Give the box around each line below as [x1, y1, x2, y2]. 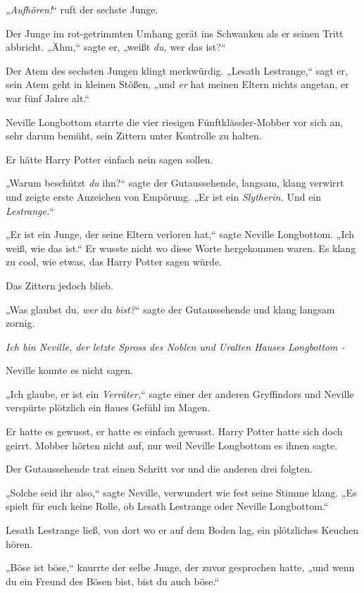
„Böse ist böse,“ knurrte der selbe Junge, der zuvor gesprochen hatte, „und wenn [6, 560, 355, 575]
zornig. [6, 316, 35, 330]
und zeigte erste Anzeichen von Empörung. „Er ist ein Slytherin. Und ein [6, 189, 322, 204]
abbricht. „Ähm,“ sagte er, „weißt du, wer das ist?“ [6, 39, 226, 54]
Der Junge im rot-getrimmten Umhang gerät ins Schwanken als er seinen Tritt [6, 25, 344, 40]
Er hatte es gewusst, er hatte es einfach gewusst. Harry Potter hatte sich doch [6, 424, 343, 439]
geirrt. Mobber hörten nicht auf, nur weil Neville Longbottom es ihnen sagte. [6, 437, 338, 452]
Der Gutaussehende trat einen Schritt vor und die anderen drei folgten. [6, 461, 313, 476]
